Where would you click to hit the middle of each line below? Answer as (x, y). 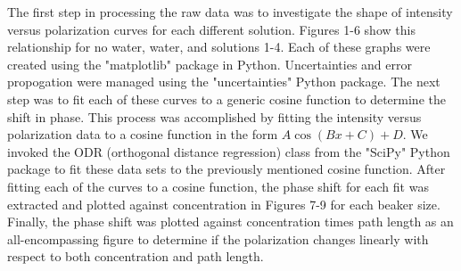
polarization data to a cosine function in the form (143, 134)
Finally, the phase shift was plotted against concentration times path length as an (230, 222)
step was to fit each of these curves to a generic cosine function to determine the (226, 99)
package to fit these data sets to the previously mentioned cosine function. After (226, 169)
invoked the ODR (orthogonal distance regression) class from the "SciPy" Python (229, 151)
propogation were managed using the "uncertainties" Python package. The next (224, 82)
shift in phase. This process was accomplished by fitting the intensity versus (214, 116)
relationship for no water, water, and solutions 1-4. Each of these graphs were (219, 47)
